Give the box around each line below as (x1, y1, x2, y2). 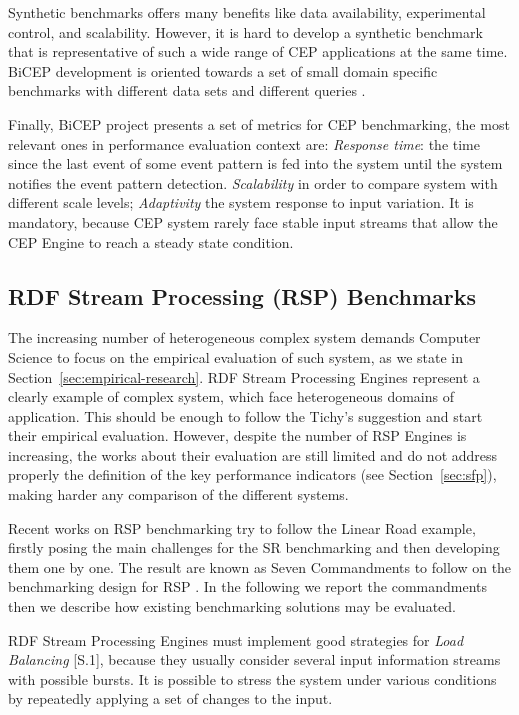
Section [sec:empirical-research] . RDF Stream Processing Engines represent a (8, 366, 480, 387)
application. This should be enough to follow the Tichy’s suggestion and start (8, 405, 483, 426)
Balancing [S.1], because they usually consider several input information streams (8, 649, 501, 670)
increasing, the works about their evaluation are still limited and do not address (8, 444, 498, 465)
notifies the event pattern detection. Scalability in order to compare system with (8, 172, 498, 193)
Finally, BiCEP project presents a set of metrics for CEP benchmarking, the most (8, 113, 510, 134)
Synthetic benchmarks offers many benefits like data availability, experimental (8, 2, 486, 22)
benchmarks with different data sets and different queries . (8, 80, 366, 101)
